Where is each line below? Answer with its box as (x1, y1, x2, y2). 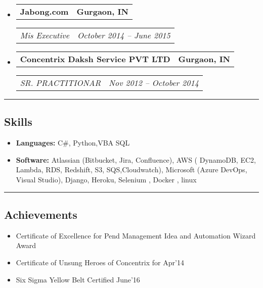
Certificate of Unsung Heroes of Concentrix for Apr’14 (16, 257, 184, 267)
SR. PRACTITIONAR (20, 77, 101, 88)
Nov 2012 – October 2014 (109, 77, 199, 88)
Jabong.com (20, 6, 69, 17)
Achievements (4, 206, 77, 222)
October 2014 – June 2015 (77, 29, 170, 41)
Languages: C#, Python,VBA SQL (16, 137, 130, 148)
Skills (4, 114, 32, 129)
